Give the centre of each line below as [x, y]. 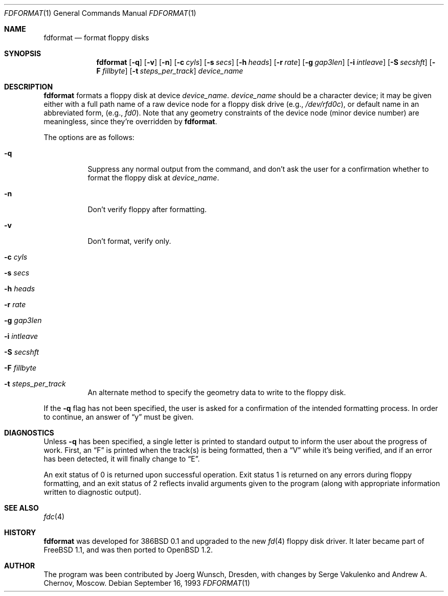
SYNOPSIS [23, 53]
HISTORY [20, 532]
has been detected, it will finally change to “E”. [122, 459]
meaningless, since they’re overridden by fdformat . [130, 121]
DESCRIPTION [29, 87]
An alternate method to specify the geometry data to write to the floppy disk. [217, 392]
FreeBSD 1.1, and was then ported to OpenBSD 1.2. [128, 550]
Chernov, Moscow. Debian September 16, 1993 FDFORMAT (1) [147, 583]
